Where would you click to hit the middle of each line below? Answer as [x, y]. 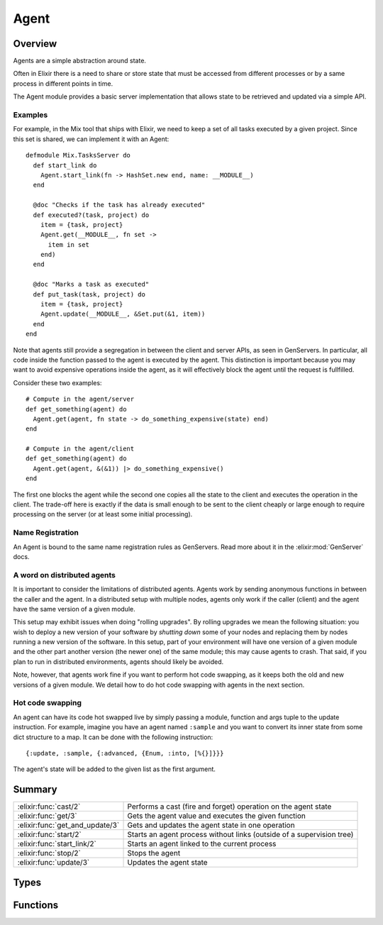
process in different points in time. [63, 83]
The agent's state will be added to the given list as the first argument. [115, 769]
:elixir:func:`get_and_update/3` [68, 825]
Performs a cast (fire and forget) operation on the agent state [229, 807]
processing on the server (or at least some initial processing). [103, 514]
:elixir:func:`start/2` [49, 835]
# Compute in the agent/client [80, 449]
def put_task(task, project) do [89, 294]
